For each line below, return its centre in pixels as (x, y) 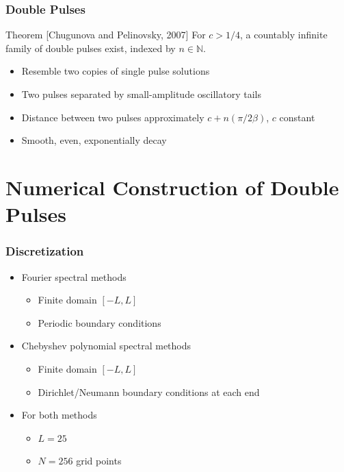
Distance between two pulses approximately (113, 117)
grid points (99, 461)
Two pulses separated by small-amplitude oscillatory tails (141, 94)
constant (297, 117)
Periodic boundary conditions (100, 322)
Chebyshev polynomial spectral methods (106, 346)
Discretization (45, 251)
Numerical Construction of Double (172, 187)
